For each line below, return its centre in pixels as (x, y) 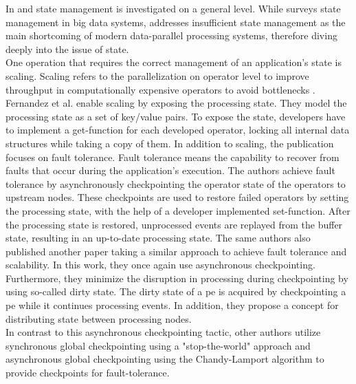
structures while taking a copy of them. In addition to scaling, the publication (170, 143)
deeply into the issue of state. (67, 49)
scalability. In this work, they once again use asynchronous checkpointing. (160, 265)
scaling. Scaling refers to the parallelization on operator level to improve (157, 75)
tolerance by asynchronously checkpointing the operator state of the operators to (176, 183)
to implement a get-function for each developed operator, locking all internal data (178, 130)
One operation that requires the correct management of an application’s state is (174, 62)
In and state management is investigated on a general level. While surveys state (173, 8)
